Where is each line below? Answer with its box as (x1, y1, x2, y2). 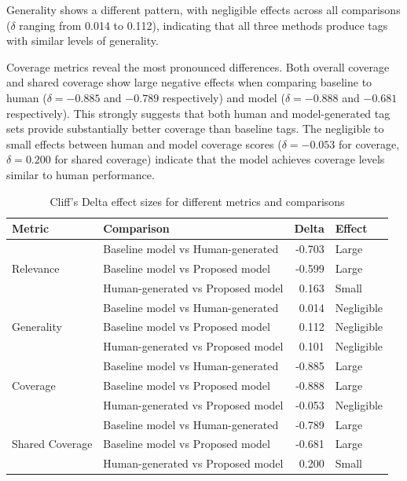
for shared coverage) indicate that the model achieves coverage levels (54, 151, 385, 167)
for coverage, (339, 135, 400, 152)
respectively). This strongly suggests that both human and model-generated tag (6, 105, 390, 121)
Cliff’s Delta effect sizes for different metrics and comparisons (49, 193, 345, 209)
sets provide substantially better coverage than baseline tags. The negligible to (6, 120, 384, 137)
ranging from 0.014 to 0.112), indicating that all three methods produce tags (19, 17, 388, 33)
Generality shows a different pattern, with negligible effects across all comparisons (6, 2, 401, 17)
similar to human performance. (6, 166, 155, 182)
